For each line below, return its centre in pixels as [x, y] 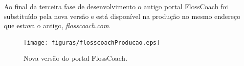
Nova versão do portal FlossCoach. [76, 58]
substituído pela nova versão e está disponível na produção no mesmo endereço [122, 16]
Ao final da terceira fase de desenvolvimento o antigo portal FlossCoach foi [116, 6]
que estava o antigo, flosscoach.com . [57, 25]
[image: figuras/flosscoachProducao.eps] [92, 42]
